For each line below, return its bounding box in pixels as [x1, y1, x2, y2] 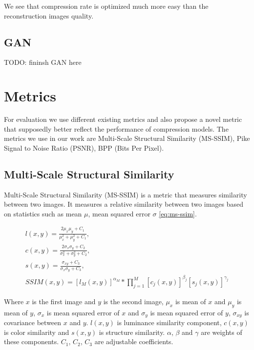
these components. [4, 336, 59, 347]
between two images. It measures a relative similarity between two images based [4, 199, 244, 209]
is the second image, [103, 296, 164, 306]
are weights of [201, 327, 242, 337]
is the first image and [32, 296, 96, 306]
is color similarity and [4, 327, 69, 337]
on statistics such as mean [4, 208, 82, 218]
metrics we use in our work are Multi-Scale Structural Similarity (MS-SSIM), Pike [4, 133, 250, 143]
